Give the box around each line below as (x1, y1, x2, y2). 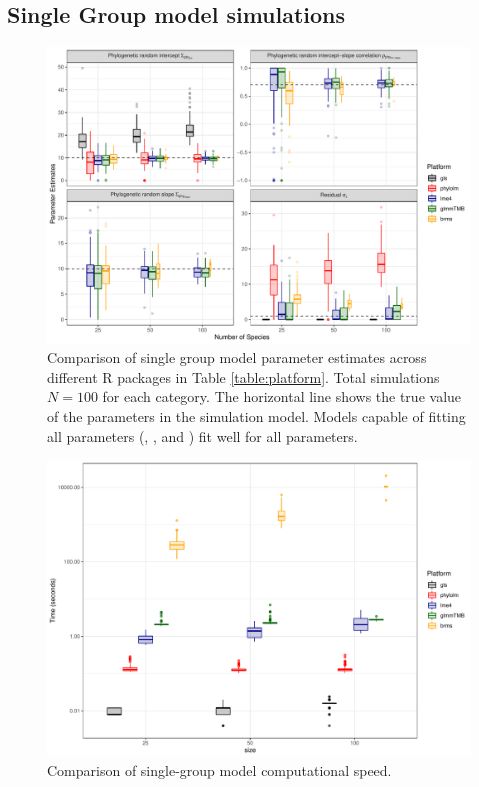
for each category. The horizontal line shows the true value (102, 386, 462, 407)
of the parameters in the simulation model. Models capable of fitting (47, 406, 466, 427)
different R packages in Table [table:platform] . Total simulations (47, 366, 440, 387)
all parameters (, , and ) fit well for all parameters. (47, 425, 358, 446)
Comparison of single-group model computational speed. (47, 760, 392, 781)
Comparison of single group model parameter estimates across (47, 347, 427, 368)
